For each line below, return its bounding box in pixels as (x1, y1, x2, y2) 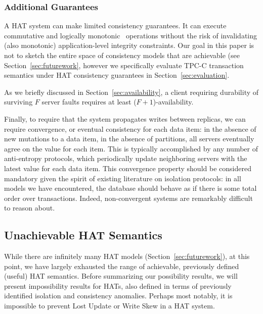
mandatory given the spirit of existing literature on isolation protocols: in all (4, 173, 241, 183)
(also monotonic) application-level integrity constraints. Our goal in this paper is (4, 40, 254, 50)
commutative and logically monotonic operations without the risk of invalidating (4, 30, 257, 40)
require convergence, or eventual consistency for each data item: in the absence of (4, 123, 256, 134)
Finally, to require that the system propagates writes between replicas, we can (4, 113, 246, 124)
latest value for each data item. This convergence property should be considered (4, 163, 251, 173)
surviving (4, 96, 33, 107)
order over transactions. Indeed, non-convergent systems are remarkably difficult (4, 192, 253, 203)
